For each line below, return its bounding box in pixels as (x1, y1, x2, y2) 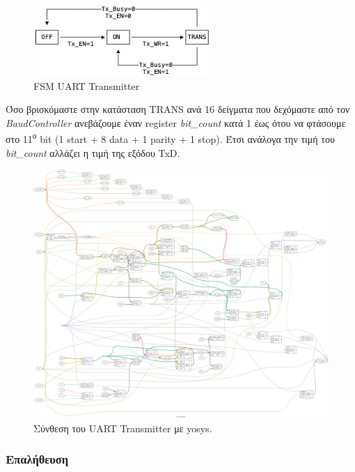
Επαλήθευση (6, 450, 68, 468)
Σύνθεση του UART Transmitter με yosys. (33, 420, 212, 435)
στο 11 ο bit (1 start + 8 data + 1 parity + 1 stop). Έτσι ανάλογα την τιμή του (6, 130, 335, 146)
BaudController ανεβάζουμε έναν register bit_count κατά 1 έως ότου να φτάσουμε (6, 115, 346, 130)
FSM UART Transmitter (33, 78, 140, 93)
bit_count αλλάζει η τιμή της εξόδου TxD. (6, 145, 180, 160)
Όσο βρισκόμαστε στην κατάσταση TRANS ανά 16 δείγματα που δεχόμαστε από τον (6, 102, 350, 116)
